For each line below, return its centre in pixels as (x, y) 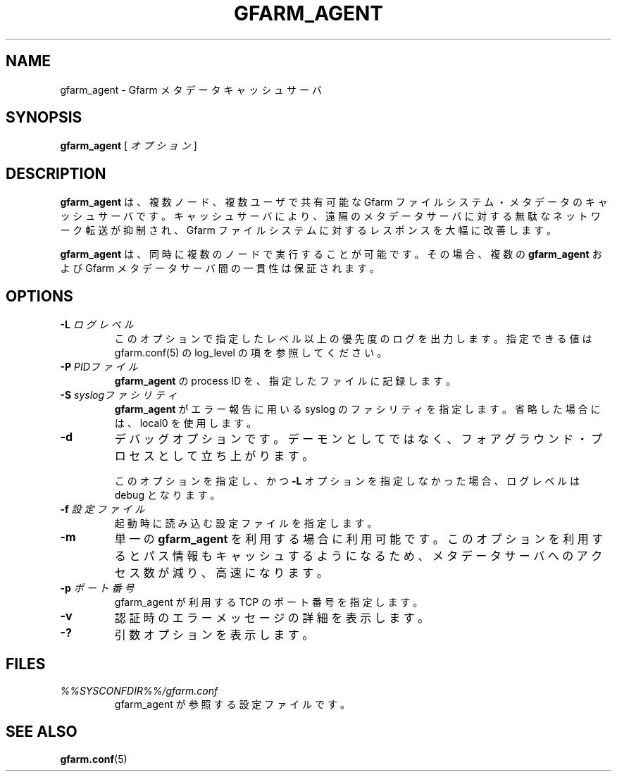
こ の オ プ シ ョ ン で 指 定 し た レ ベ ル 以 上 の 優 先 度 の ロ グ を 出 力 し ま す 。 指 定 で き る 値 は (353, 339)
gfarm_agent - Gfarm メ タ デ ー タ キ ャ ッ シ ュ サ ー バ (191, 89)
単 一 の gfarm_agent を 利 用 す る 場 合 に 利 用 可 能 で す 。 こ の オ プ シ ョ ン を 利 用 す (359, 539)
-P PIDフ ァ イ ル (99, 367)
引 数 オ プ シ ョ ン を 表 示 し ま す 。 (214, 635)
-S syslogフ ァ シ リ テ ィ (119, 395)
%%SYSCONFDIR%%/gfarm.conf (139, 690)
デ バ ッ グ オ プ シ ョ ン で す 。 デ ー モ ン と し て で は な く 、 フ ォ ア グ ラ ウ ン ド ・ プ (359, 439)
